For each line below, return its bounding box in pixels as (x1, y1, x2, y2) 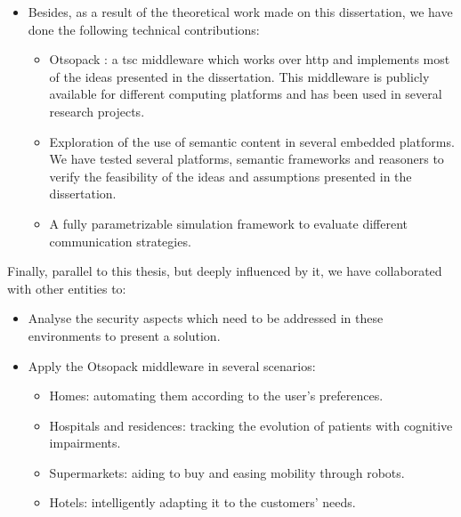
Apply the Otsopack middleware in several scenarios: (28, 356, 316, 375)
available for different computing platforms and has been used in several (49, 85, 442, 103)
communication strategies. (49, 231, 191, 250)
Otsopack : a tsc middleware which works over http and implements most (49, 50, 450, 69)
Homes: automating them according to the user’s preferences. (49, 386, 384, 405)
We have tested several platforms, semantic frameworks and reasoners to (49, 149, 444, 168)
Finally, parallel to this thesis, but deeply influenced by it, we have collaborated (7, 262, 442, 280)
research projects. (49, 101, 145, 120)
